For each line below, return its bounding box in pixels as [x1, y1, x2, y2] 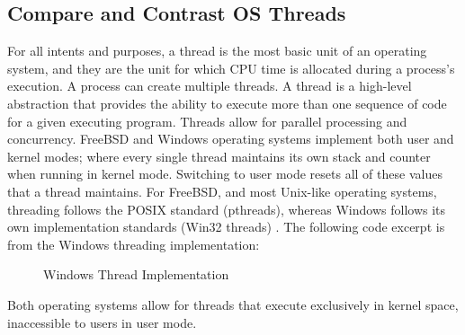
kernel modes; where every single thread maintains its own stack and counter [7, 146, 431, 165]
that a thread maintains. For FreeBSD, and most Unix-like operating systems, [7, 181, 437, 200]
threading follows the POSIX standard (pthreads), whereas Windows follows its [7, 199, 446, 218]
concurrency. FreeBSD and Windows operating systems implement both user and [7, 129, 454, 148]
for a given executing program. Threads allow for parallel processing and [7, 111, 407, 130]
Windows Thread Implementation [43, 265, 229, 284]
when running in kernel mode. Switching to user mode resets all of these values [7, 164, 443, 183]
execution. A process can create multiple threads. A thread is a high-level [7, 76, 412, 95]
